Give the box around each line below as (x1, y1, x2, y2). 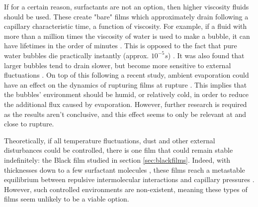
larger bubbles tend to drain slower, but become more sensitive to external (4, 60, 231, 70)
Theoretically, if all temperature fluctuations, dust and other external (4, 135, 215, 145)
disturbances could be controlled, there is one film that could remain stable (4, 145, 233, 155)
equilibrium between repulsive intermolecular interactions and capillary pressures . (4, 174, 255, 185)
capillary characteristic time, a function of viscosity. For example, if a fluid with (4, 21, 247, 31)
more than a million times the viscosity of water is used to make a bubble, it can (4, 30, 250, 41)
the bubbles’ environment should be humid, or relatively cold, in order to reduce (4, 89, 249, 100)
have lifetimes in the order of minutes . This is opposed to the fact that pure (4, 40, 237, 51)
